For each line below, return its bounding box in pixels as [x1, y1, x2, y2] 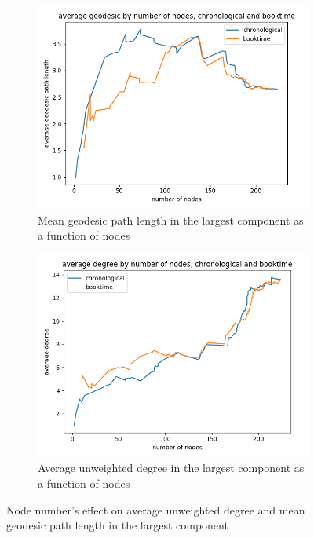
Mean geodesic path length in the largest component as [38, 211, 304, 228]
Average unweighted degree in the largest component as [38, 459, 305, 476]
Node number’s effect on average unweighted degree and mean [6, 501, 305, 518]
